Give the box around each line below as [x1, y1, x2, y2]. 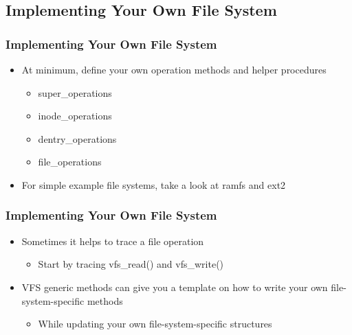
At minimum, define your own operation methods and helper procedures [21, 62, 327, 76]
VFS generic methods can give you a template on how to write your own [21, 279, 328, 294]
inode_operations [38, 108, 112, 123]
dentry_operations [38, 131, 117, 146]
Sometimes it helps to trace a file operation [21, 233, 204, 248]
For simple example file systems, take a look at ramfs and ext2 [21, 177, 286, 192]
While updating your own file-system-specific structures [38, 316, 272, 331]
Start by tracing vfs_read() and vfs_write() [38, 257, 224, 271]
